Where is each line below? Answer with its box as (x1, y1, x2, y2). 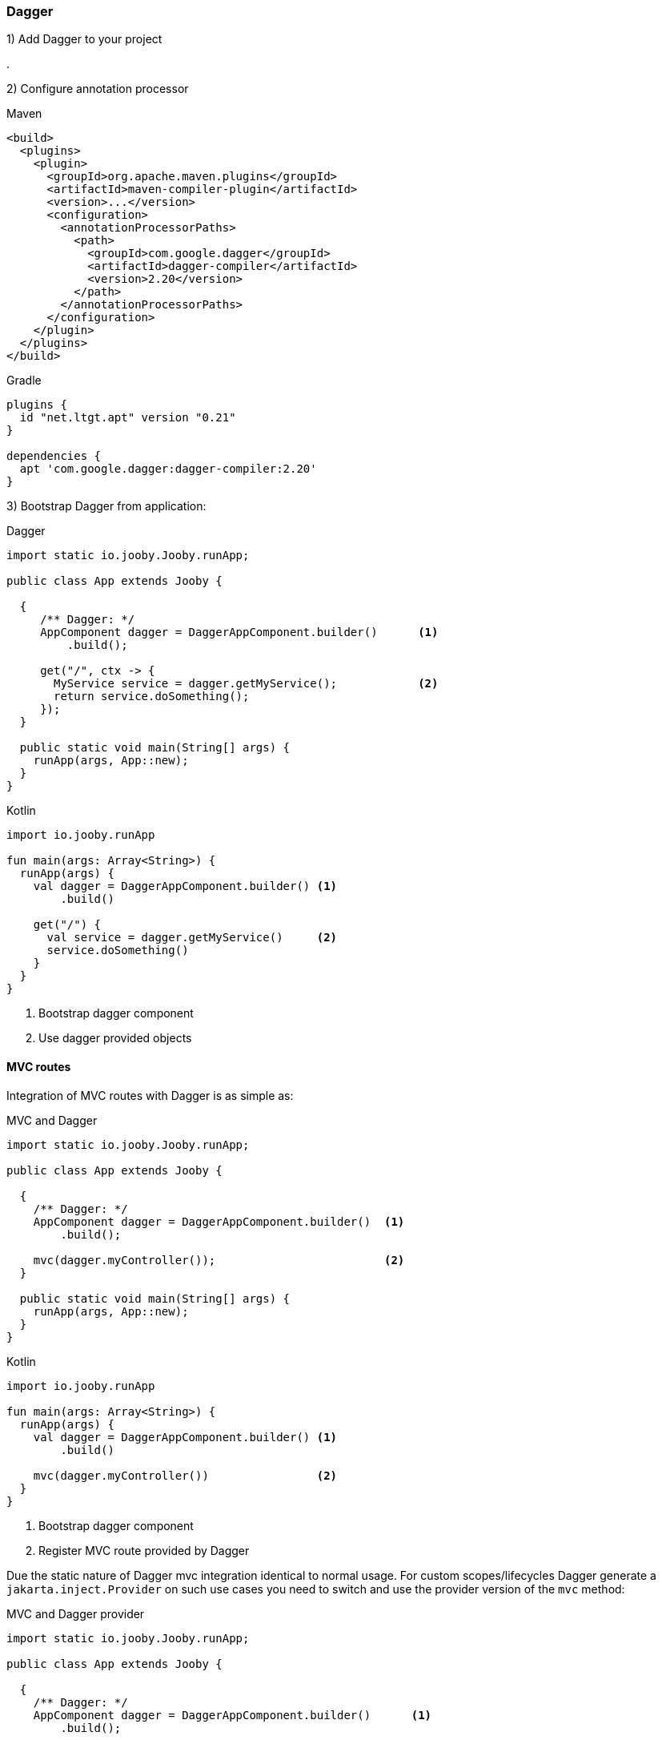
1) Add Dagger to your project (6, 32, 162, 46)
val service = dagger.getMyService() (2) (46, 931, 338, 945)
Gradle (6, 373, 42, 388)
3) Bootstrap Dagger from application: (6, 499, 207, 514)
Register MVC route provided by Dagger (38, 1543, 250, 1557)
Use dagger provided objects (38, 1031, 192, 1045)
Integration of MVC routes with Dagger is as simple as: (6, 1088, 294, 1102)
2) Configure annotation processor (6, 82, 189, 96)
